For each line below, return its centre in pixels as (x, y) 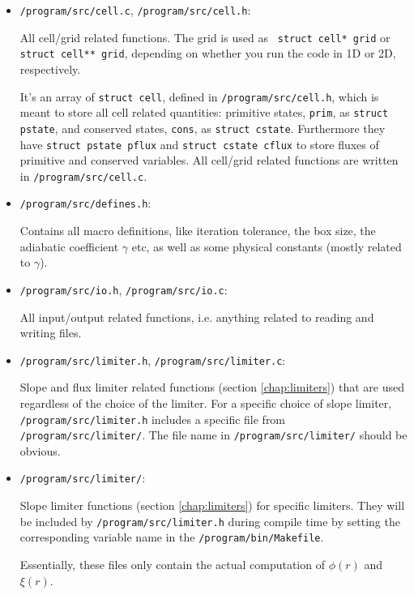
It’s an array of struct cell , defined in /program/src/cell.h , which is (199, 96)
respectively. (50, 68)
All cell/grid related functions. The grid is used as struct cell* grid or (205, 37)
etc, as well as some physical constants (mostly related (267, 246)
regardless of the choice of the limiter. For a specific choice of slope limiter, (206, 402)
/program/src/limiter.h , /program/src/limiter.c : (153, 360)
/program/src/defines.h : (85, 203)
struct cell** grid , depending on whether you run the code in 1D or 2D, (208, 53)
